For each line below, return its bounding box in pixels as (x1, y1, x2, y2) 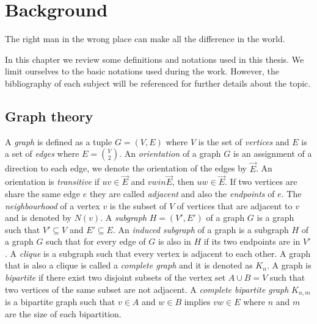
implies (184, 295, 211, 308)
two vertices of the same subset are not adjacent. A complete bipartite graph (5, 283, 289, 295)
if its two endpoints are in (203, 235, 301, 248)
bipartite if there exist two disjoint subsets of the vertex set (5, 271, 226, 284)
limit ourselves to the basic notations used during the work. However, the (5, 65, 279, 77)
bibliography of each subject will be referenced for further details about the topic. (5, 76, 311, 89)
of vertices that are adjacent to (177, 199, 293, 212)
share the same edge (5, 187, 81, 200)
